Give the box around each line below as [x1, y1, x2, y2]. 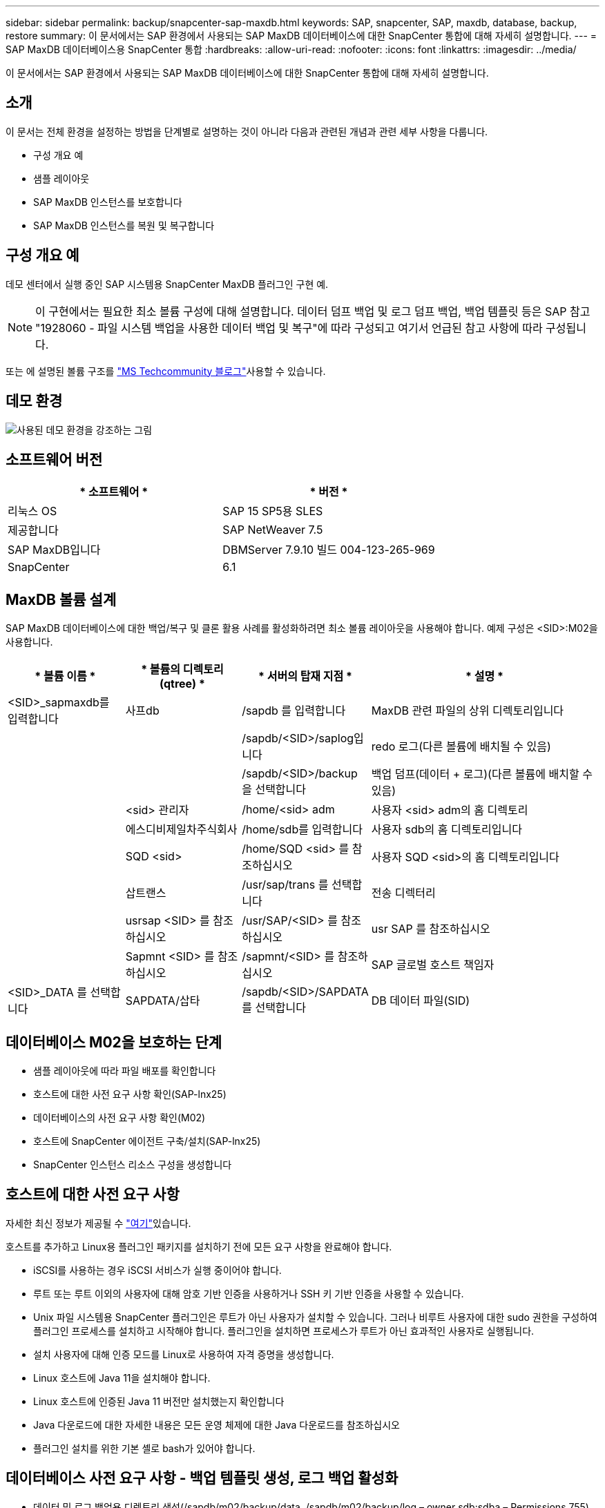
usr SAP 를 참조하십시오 [371, 922, 490, 936]
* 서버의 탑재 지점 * [258, 669, 353, 684]
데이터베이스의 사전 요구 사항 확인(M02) [33, 1112, 206, 1124]
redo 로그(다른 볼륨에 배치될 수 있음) [371, 739, 551, 754]
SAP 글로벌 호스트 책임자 [371, 958, 494, 972]
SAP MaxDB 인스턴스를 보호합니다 [33, 195, 182, 208]
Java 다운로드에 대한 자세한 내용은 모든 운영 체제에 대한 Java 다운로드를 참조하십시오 [33, 1418, 400, 1431]
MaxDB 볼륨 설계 [6, 590, 117, 608]
